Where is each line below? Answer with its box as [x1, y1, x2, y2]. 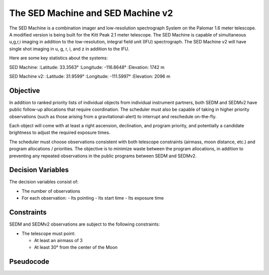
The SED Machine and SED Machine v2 [9, 7, 173, 18]
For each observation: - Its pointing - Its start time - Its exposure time [21, 195, 164, 201]
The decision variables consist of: [9, 179, 79, 185]
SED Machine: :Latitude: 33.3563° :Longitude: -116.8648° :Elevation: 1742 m [9, 64, 165, 70]
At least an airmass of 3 [34, 237, 83, 243]
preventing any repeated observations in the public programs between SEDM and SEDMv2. [9, 153, 197, 159]
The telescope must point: [21, 230, 76, 237]
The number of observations [21, 188, 81, 194]
